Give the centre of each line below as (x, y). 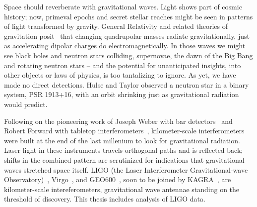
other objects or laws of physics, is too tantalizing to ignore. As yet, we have (120, 75)
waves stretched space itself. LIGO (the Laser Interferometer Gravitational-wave (126, 169)
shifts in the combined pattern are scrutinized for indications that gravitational (124, 159)
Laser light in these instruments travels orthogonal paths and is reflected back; (124, 150)
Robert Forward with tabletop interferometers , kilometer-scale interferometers (124, 131)
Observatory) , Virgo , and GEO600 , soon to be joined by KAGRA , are (118, 179)
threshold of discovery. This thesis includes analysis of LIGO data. (105, 199)
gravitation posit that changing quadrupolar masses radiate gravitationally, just (127, 36)
